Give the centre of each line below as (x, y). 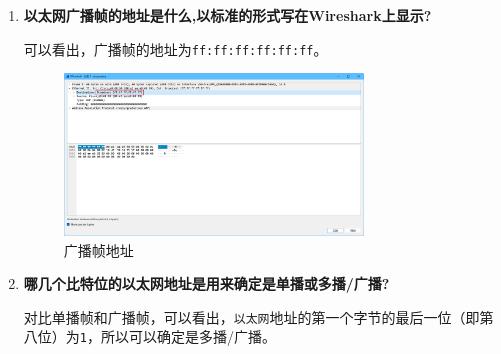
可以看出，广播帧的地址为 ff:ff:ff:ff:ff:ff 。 (175, 48)
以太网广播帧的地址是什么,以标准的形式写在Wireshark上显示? (227, 15)
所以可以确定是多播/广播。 (188, 336)
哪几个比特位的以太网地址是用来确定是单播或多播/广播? (206, 283)
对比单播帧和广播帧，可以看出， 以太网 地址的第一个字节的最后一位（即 (251, 316)
